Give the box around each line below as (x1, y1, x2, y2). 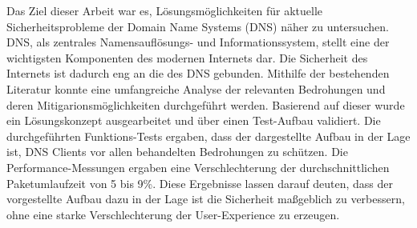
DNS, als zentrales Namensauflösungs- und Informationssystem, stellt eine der (6, 34, 390, 50)
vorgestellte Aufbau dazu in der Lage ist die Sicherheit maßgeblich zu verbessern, (6, 190, 405, 207)
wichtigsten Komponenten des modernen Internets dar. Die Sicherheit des (6, 49, 368, 66)
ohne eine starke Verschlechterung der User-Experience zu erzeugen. (6, 206, 340, 222)
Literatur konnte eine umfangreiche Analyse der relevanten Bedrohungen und (6, 80, 386, 97)
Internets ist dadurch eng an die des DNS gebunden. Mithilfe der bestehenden (6, 65, 390, 82)
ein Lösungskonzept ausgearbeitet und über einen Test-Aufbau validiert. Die (6, 112, 381, 129)
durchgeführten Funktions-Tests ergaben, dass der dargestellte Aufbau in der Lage (6, 127, 411, 144)
